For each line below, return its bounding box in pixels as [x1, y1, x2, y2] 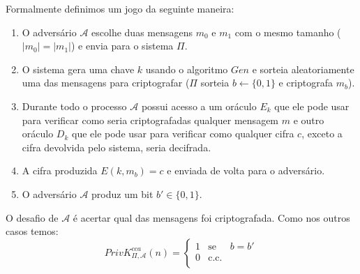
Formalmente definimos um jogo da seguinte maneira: [6, 1, 234, 15]
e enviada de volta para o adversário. [167, 163, 325, 178]
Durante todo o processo [22, 98, 127, 113]
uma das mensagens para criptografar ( [22, 75, 190, 90]
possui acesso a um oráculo [141, 98, 257, 113]
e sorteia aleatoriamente [252, 61, 354, 76]
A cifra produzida [22, 163, 98, 178]
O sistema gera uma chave [22, 61, 135, 76]
